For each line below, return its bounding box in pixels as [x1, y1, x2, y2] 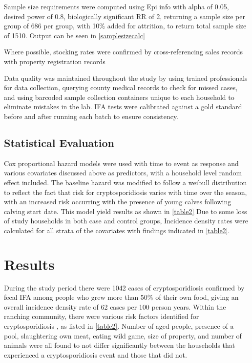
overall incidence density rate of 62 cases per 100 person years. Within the [4, 301, 226, 312]
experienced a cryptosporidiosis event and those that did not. [4, 349, 187, 360]
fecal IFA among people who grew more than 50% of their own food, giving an [4, 292, 239, 302]
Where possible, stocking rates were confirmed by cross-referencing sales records [4, 47, 243, 57]
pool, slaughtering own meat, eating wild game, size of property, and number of [4, 330, 242, 340]
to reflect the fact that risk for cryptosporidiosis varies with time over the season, [4, 187, 247, 197]
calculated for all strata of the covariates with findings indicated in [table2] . [4, 225, 230, 235]
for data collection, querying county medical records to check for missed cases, [4, 82, 238, 93]
